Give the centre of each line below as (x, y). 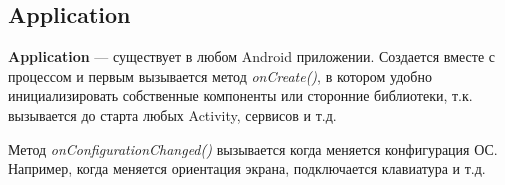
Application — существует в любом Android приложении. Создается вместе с (252, 56)
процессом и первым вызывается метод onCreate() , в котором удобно (220, 75)
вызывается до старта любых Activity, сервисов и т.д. (172, 114)
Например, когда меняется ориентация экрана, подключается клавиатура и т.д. (247, 168)
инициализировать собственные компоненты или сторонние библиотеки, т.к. (240, 95)
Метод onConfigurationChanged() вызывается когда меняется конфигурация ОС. (253, 148)
